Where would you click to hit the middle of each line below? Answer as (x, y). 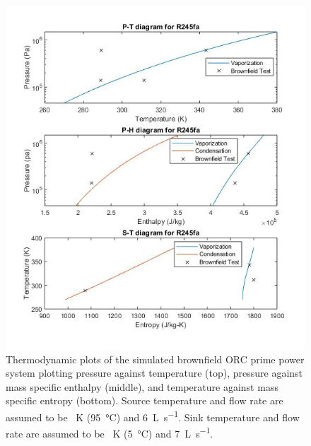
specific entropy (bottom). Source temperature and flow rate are (145, 400)
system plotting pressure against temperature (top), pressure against (154, 373)
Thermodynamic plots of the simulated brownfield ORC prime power (155, 359)
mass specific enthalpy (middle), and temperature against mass (142, 386)
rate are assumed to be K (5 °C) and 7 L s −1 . (110, 432)
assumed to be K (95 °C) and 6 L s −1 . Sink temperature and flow (153, 416)
